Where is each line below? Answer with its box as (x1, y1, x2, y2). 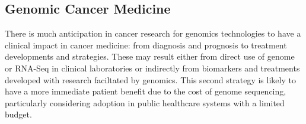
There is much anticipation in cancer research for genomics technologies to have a (5, 27, 301, 40)
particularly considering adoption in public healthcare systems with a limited (5, 96, 285, 109)
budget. (5, 108, 32, 120)
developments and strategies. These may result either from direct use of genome (5, 50, 295, 63)
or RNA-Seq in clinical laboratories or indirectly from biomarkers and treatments (5, 61, 300, 74)
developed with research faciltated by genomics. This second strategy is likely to (5, 73, 296, 86)
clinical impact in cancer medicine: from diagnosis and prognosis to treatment (5, 38, 287, 51)
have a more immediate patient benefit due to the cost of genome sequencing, (5, 85, 286, 97)
